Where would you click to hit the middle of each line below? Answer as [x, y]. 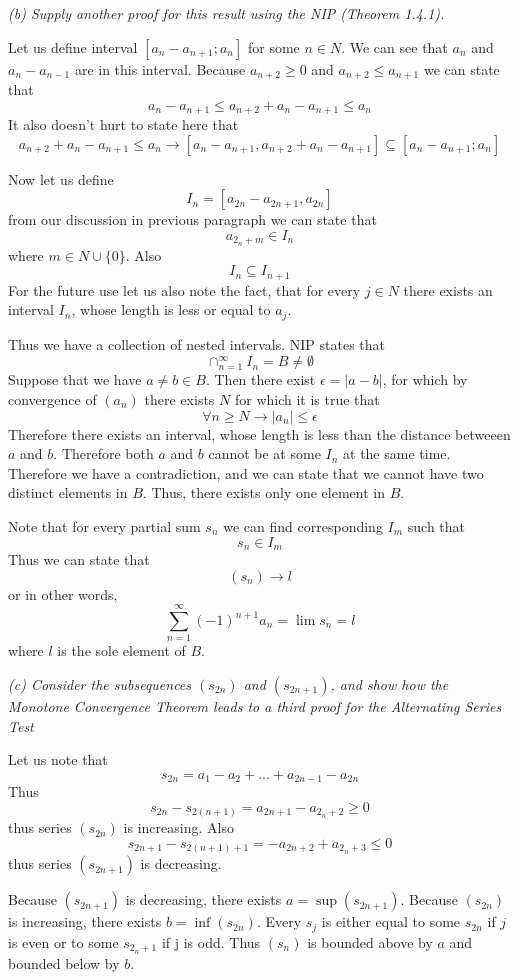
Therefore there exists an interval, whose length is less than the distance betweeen [259, 433]
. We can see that [394, 46]
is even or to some [63, 941]
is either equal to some [391, 921]
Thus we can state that [79, 559]
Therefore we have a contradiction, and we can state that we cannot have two [246, 472]
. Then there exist [260, 379]
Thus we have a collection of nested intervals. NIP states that [197, 343]
